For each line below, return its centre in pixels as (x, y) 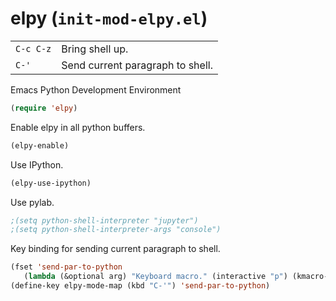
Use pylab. (32, 202)
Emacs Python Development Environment (96, 89)
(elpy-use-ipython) (51, 183)
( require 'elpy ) (44, 108)
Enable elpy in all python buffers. (78, 127)
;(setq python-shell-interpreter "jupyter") (104, 220)
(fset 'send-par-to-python (66, 267)
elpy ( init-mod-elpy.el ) (109, 18)
